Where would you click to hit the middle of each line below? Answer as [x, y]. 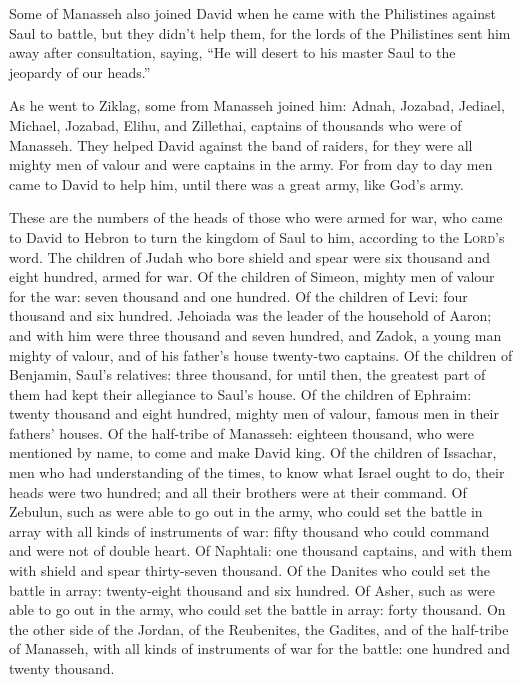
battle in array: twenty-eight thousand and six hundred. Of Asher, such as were [252, 589]
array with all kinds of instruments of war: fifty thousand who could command [249, 530]
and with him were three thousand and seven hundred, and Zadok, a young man [255, 334]
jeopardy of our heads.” [80, 71]
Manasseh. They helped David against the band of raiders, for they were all [241, 144]
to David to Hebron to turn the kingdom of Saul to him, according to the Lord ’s [257, 236]
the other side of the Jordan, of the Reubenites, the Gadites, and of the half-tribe [259, 628]
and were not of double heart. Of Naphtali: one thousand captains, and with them [261, 550]
